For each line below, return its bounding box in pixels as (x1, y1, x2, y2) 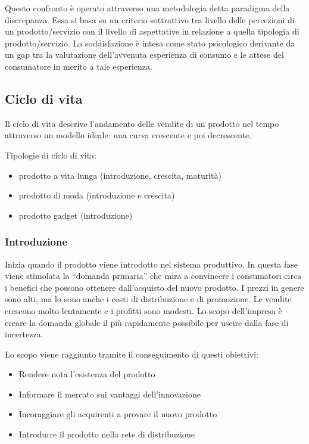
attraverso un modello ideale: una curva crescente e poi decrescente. (5, 129, 252, 141)
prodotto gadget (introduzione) (18, 209, 133, 221)
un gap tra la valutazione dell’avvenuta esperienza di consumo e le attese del (5, 48, 284, 61)
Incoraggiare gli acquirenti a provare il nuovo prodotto (18, 408, 217, 420)
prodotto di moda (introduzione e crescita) (18, 189, 175, 201)
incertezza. (5, 328, 43, 340)
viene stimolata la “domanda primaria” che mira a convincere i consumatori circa (5, 269, 302, 282)
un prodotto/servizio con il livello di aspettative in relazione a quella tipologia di (5, 25, 299, 38)
